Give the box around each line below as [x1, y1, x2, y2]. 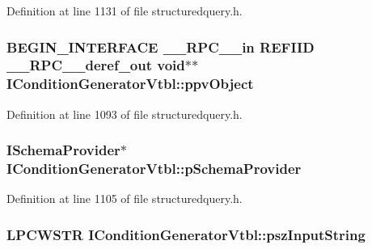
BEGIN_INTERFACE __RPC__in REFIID [6, 36, 315, 57]
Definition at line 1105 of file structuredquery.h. [6, 190, 243, 207]
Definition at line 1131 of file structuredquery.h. [6, 2, 243, 19]
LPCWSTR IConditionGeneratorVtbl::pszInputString [6, 224, 366, 244]
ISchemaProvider [6, 140, 120, 160]
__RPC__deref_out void [6, 55, 185, 75]
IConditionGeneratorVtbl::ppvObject [6, 74, 254, 94]
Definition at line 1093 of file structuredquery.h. [6, 105, 243, 122]
